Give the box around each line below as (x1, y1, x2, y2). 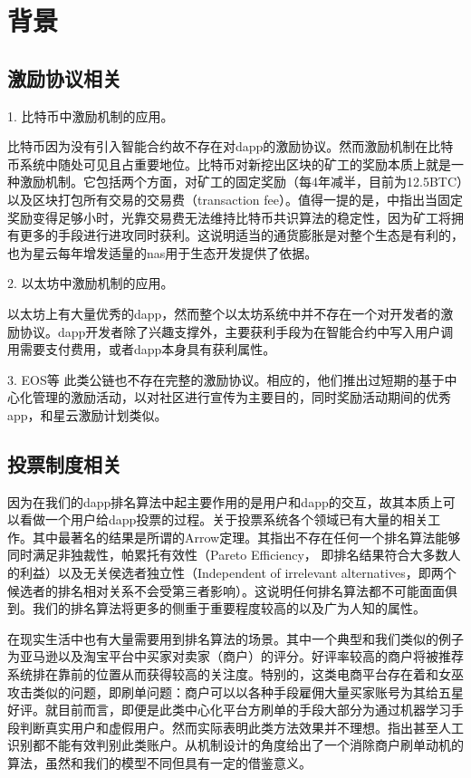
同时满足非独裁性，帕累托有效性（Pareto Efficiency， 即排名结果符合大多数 (7, 545, 448, 564)
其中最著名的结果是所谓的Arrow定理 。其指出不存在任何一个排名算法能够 (32, 527, 461, 546)
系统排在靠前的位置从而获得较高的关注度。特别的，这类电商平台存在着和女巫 (7, 665, 464, 684)
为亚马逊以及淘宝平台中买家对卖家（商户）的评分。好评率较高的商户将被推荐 (7, 647, 464, 666)
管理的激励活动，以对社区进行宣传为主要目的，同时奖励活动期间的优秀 (32, 388, 451, 407)
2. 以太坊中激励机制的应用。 (7, 274, 174, 293)
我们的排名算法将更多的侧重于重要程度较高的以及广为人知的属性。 (32, 599, 426, 618)
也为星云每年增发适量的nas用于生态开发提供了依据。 (7, 243, 318, 262)
